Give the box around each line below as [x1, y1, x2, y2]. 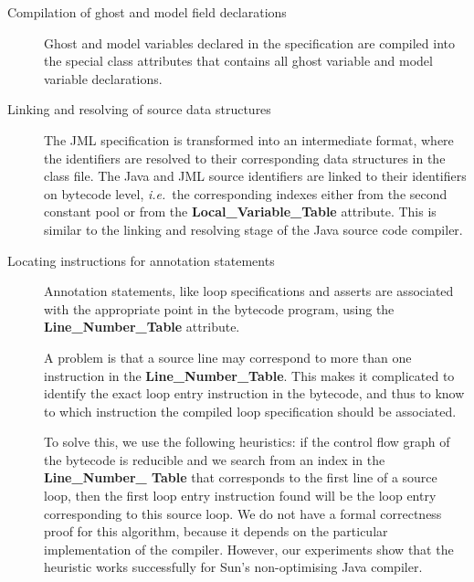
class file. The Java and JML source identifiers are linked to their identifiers [44, 166, 467, 185]
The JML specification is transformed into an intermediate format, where [44, 130, 454, 149]
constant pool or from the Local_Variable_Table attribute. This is [44, 202, 437, 221]
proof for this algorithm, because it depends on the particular [44, 522, 388, 541]
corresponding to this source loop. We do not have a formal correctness [44, 503, 442, 523]
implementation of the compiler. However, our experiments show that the [44, 539, 454, 558]
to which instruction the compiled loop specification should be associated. [44, 401, 457, 420]
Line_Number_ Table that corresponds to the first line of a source [44, 468, 437, 487]
